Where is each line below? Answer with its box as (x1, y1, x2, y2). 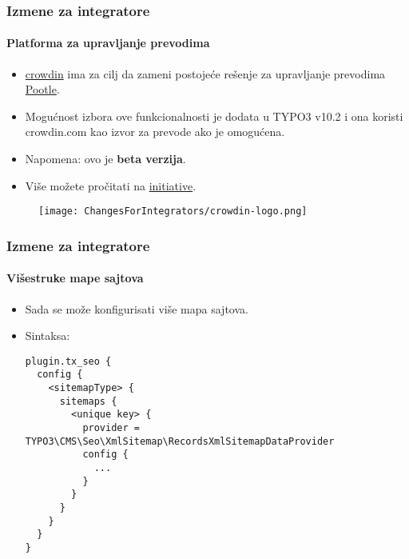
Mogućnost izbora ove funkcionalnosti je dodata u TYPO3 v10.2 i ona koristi (25, 107, 403, 124)
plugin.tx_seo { (25, 355, 112, 367)
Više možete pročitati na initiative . (25, 177, 197, 194)
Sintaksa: (25, 327, 70, 344)
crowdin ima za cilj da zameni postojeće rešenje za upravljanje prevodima (25, 65, 386, 82)
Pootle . (25, 81, 60, 98)
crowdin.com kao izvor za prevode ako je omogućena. (25, 123, 285, 140)
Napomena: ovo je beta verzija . (25, 150, 186, 167)
